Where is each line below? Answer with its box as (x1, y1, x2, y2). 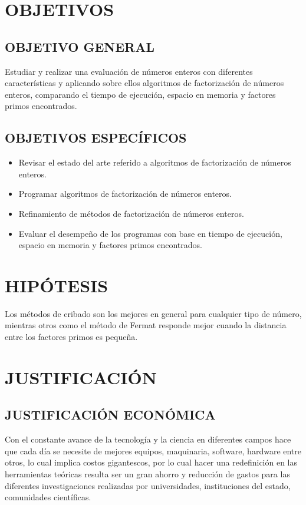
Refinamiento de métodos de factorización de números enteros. (18, 207, 244, 219)
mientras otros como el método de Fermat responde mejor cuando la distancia (5, 319, 287, 331)
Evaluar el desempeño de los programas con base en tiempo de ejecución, (18, 227, 282, 239)
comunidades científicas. (5, 491, 91, 503)
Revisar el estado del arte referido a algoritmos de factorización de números (18, 156, 291, 169)
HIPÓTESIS (5, 273, 108, 297)
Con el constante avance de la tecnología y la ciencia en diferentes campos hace (5, 433, 291, 445)
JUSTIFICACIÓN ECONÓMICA (5, 405, 216, 424)
